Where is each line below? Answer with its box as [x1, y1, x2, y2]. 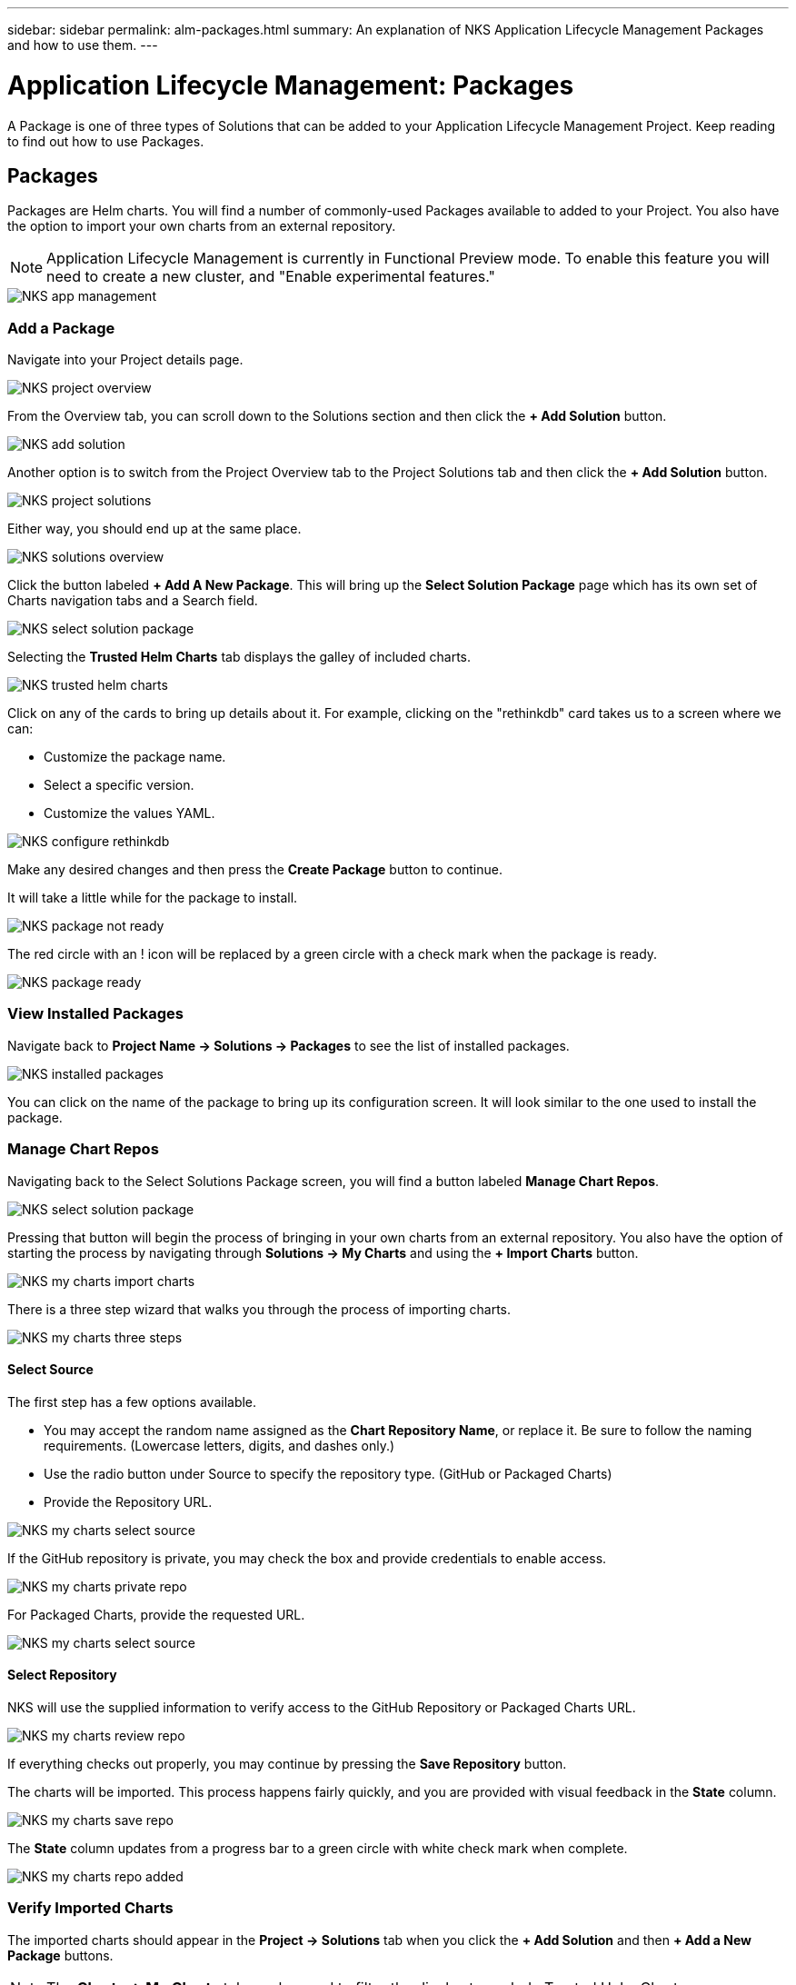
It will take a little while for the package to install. [7, 890, 298, 906]
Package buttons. [7, 1947, 114, 1963]
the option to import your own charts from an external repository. [7, 218, 396, 234]
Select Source [7, 1362, 94, 1378]
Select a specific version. [44, 777, 194, 793]
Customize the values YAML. [44, 805, 215, 822]
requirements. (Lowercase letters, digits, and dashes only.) [44, 1437, 395, 1453]
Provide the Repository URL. [44, 1493, 213, 1510]
